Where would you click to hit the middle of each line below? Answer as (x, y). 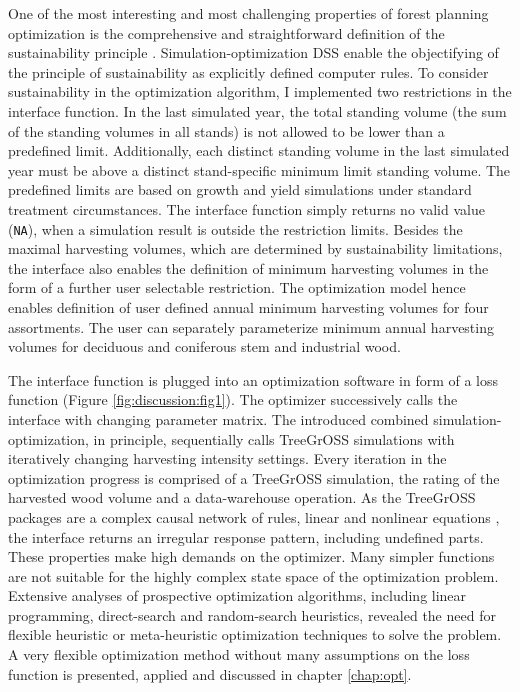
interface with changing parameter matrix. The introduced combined (218, 418)
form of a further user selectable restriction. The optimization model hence (237, 287)
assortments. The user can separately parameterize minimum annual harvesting (251, 326)
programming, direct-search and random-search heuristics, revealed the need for (252, 614)
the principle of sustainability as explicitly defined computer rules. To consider (248, 71)
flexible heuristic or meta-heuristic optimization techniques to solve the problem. (255, 634)
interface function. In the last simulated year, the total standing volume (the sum (257, 110)
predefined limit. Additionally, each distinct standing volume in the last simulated (259, 150)
